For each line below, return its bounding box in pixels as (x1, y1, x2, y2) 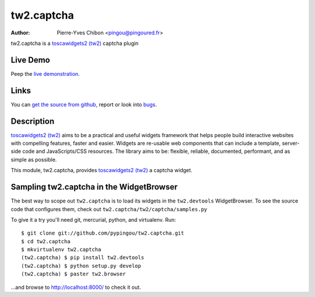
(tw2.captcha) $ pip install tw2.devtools (21, 254, 145, 261)
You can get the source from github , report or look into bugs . (10, 101, 157, 108)
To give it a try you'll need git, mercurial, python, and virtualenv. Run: (10, 216, 176, 223)
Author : (10, 29, 30, 36)
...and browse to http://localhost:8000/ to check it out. (10, 284, 141, 291)
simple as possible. (10, 156, 57, 163)
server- (282, 140, 300, 147)
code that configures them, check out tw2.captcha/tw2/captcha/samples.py (10, 205, 208, 212)
